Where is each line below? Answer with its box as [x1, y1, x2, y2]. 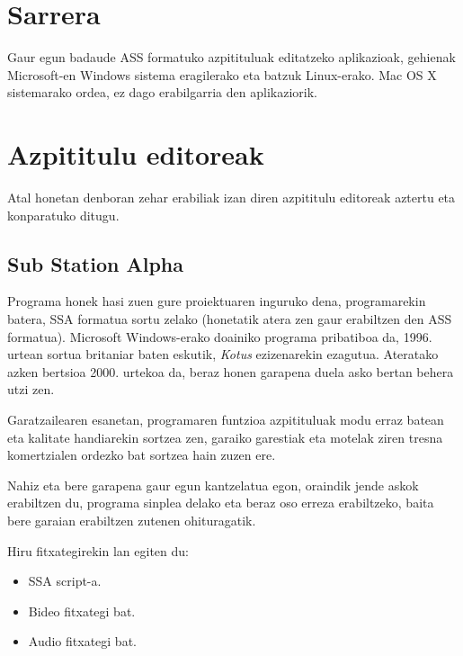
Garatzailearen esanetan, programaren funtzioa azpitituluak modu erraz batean [7, 409, 444, 428]
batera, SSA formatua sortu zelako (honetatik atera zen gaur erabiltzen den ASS [7, 310, 452, 328]
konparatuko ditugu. [7, 205, 120, 224]
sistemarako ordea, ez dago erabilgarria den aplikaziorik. [7, 83, 317, 102]
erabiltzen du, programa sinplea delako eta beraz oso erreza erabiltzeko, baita [7, 493, 434, 512]
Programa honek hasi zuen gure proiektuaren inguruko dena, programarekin [7, 292, 426, 310]
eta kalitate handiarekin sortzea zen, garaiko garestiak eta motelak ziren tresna [7, 427, 443, 446]
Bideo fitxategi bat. [28, 601, 136, 620]
